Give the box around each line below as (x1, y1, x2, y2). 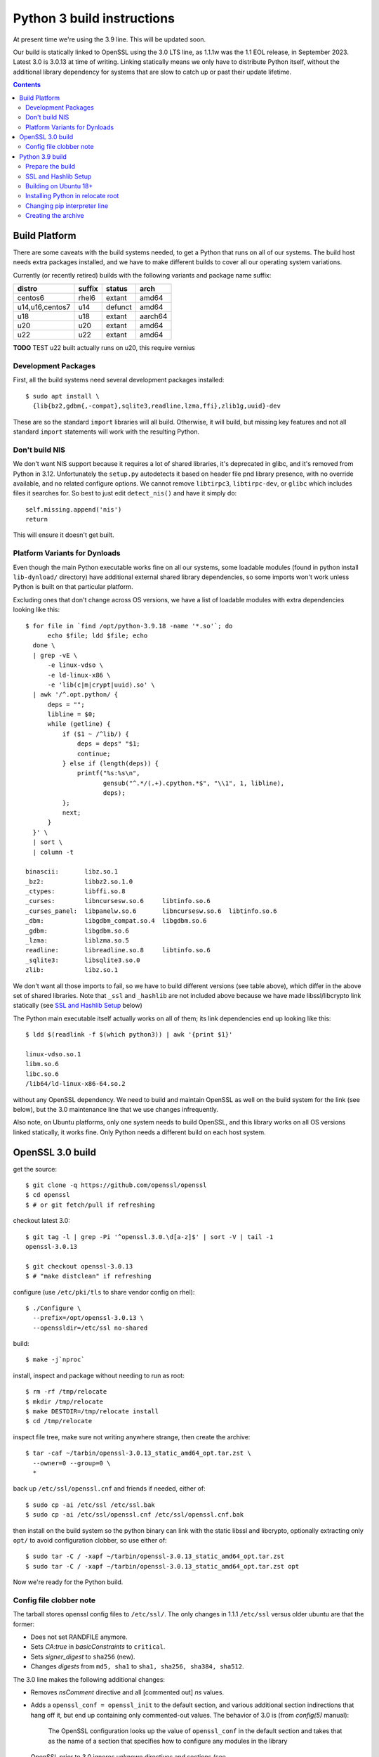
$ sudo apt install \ (25, 392, 100, 400)
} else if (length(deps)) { (62, 760, 159, 767)
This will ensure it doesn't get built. (13, 531, 114, 539)
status (105, 284, 128, 294)
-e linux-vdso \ (47, 661, 104, 669)
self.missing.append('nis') (25, 505, 122, 513)
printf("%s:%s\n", (77, 770, 140, 777)
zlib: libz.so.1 (25, 966, 119, 974)
